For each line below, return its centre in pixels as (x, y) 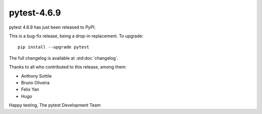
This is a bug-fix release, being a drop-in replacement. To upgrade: (76, 36)
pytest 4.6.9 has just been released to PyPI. (52, 27)
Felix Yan (30, 89)
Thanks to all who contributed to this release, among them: (68, 67)
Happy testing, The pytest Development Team (55, 105)
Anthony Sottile (36, 76)
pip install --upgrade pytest (54, 47)
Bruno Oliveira (35, 82)
